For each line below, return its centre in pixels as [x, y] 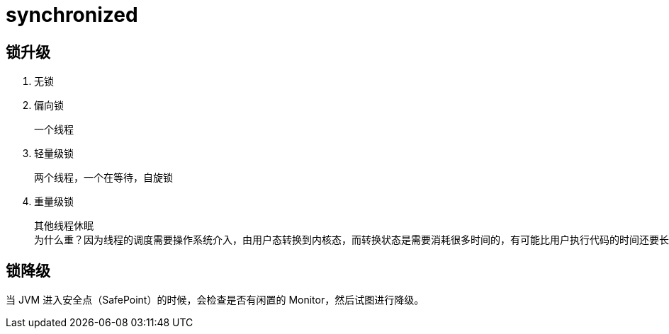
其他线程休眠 [64, 226]
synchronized [72, 15]
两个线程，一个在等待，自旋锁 [103, 178]
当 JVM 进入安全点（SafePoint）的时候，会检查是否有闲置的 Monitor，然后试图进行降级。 [215, 300]
